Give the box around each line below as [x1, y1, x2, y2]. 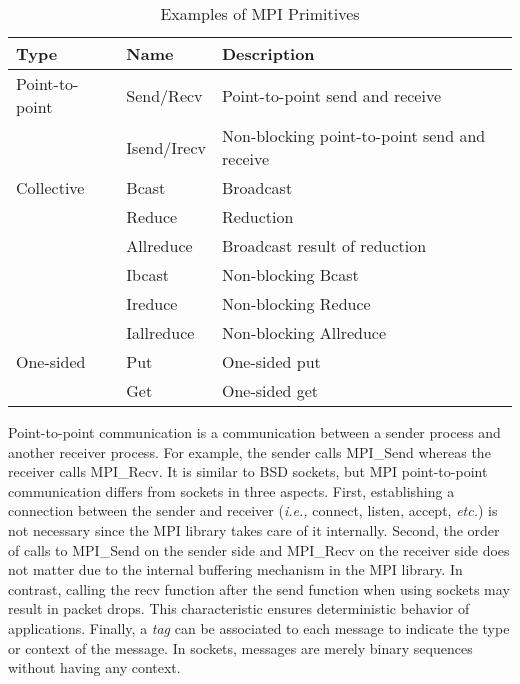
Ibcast [126, 263, 170, 286]
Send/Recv [126, 83, 203, 107]
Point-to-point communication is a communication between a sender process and [8, 422, 501, 442]
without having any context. [8, 657, 181, 678]
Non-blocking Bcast [222, 263, 359, 286]
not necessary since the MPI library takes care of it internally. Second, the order [8, 519, 500, 540]
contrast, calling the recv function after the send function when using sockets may [8, 578, 510, 599]
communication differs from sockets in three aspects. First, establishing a [8, 480, 455, 501]
